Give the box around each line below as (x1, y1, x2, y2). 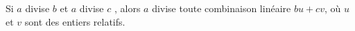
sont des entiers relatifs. (24, 14, 125, 28)
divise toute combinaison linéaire (152, 1, 291, 15)
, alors (114, 1, 141, 15)
